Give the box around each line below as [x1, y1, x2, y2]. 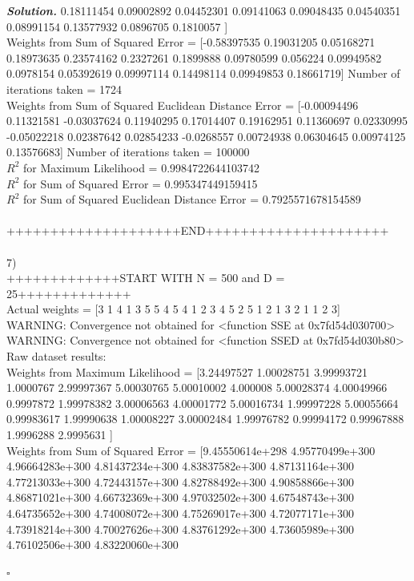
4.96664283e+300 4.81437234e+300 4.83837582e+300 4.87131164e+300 [6, 458, 354, 474]
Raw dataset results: [6, 348, 107, 365]
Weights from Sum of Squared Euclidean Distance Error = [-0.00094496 [6, 96, 359, 113]
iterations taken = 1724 [6, 80, 123, 97]
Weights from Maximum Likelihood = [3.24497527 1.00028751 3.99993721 [6, 363, 368, 380]
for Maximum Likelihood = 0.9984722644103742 [22, 159, 260, 176]
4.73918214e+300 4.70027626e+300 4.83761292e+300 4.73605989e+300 [6, 520, 354, 537]
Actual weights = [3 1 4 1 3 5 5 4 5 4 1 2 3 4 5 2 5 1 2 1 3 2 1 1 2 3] [6, 301, 340, 317]
